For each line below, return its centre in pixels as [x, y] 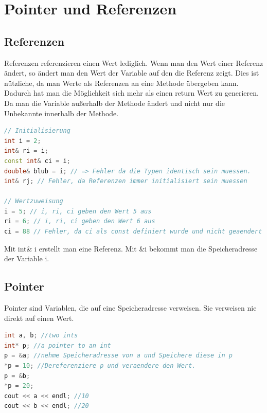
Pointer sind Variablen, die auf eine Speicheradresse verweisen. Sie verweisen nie [130, 308]
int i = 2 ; [23, 141]
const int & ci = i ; [37, 161]
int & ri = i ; [26, 151]
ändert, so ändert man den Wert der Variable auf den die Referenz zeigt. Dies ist [132, 73]
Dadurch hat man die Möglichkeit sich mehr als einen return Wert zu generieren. [131, 93]
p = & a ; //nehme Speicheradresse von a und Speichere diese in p [118, 356]
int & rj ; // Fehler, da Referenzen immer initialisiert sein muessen [126, 181]
